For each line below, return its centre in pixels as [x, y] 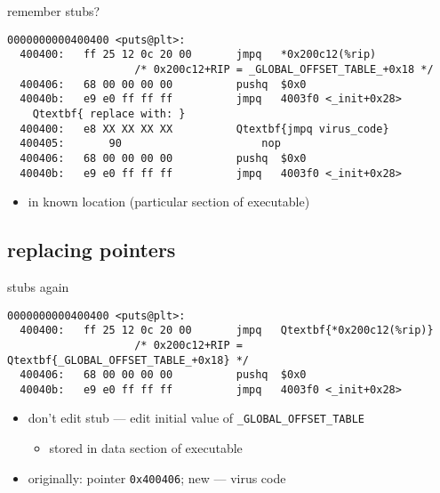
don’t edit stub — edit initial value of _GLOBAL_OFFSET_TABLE [196, 418]
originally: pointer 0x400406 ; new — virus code [157, 477]
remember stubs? [54, 11]
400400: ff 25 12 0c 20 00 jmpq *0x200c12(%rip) [198, 55]
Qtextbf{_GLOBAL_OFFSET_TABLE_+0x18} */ [128, 360]
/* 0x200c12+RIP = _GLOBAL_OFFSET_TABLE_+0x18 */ [284, 69]
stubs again [38, 286]
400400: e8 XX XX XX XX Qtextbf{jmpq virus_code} [204, 129]
